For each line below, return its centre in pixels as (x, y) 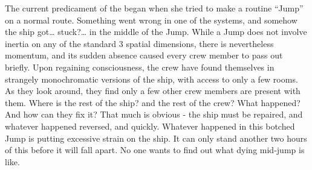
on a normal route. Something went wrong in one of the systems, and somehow (151, 20)
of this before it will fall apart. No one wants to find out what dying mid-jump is (155, 150)
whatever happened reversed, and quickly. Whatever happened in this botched (150, 126)
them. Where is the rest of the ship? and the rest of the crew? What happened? (153, 102)
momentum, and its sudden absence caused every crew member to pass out (144, 55)
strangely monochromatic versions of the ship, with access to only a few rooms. (151, 79)
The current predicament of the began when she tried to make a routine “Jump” (154, 8)
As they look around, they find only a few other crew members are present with (153, 91)
